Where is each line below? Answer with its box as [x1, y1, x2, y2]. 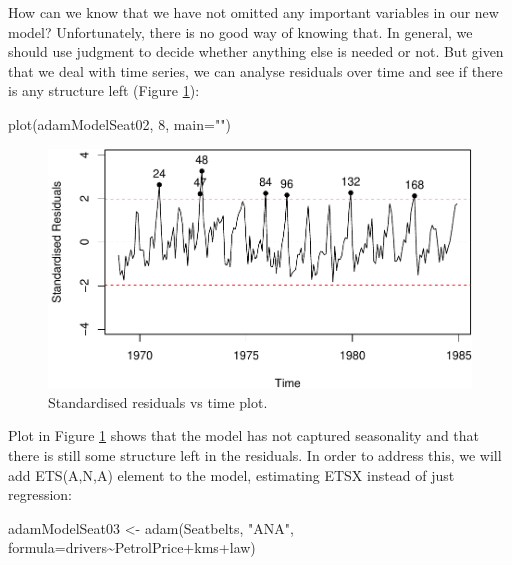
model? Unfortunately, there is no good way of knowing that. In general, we [8, 21, 473, 42]
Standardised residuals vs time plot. [48, 391, 268, 412]
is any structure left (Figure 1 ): [8, 80, 200, 101]
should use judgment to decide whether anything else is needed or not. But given [8, 41, 504, 62]
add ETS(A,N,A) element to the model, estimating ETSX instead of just [8, 464, 455, 485]
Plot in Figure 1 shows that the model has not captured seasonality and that [8, 425, 480, 446]
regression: [8, 484, 73, 505]
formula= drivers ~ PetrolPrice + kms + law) [8, 537, 256, 558]
